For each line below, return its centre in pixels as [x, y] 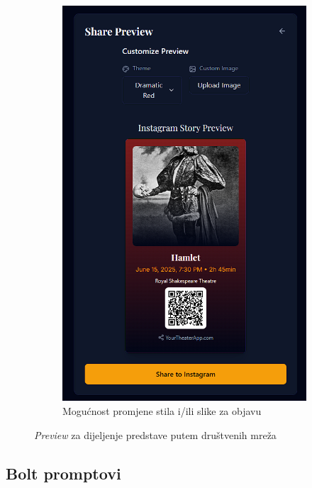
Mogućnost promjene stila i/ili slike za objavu [162, 410]
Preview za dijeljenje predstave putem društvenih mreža [155, 434]
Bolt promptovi [63, 473]
